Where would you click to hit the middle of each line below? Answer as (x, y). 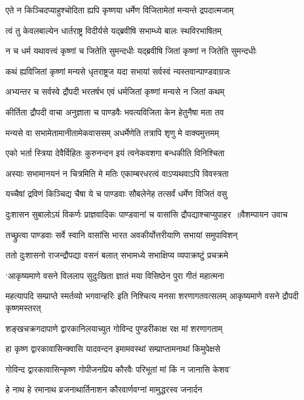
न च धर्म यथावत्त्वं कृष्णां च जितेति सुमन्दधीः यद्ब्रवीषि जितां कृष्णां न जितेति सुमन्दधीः (131, 51)
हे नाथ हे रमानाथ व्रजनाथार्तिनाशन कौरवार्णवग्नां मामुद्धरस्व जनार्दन (104, 389)
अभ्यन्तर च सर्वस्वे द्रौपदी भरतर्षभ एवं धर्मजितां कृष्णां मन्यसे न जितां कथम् (115, 91)
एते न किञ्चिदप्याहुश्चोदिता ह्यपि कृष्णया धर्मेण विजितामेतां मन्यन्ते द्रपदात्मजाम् (120, 10)
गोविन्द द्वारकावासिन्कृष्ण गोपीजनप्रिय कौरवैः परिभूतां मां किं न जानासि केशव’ (118, 369)
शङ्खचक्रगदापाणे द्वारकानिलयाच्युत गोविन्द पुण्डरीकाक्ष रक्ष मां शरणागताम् (114, 328)
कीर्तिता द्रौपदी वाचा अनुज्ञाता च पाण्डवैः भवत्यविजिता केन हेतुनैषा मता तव (115, 112)
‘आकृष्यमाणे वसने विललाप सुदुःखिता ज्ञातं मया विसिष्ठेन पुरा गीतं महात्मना (115, 275)
